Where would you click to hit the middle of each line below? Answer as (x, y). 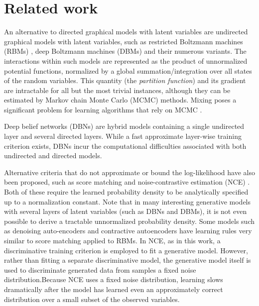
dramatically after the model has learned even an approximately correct (114, 289)
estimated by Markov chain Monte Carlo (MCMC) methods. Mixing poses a (120, 100)
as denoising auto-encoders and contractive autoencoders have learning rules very (128, 231)
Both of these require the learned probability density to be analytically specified (126, 192)
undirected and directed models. (53, 155)
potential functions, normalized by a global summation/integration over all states (128, 70)
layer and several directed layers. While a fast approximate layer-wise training (123, 136)
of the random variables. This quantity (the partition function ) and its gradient (125, 80)
